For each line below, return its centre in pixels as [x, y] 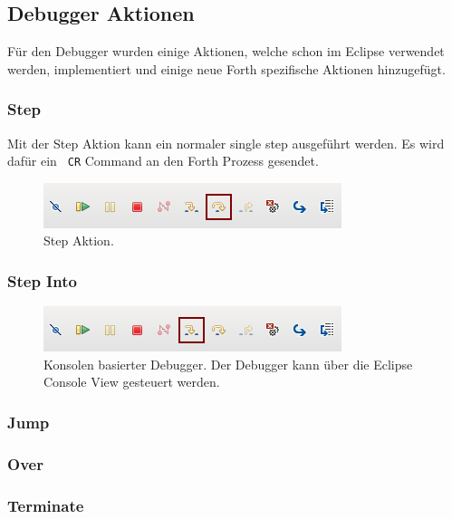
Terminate [46, 505]
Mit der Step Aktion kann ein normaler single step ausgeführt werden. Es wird [226, 143]
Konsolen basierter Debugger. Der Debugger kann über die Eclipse [228, 364]
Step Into [42, 280]
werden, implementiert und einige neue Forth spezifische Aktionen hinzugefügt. [226, 68]
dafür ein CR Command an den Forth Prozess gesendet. [163, 161]
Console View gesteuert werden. [132, 382]
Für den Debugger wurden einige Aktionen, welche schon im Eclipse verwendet [226, 51]
